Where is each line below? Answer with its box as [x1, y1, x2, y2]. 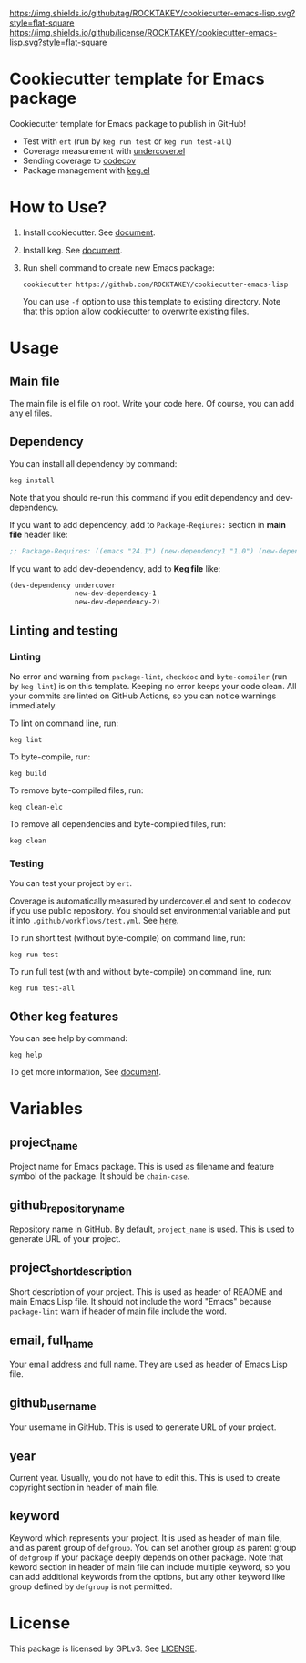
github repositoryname [9, 1197, 125, 1215]
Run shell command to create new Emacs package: [22, 262, 216, 273]
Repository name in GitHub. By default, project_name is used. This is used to [9, 1224, 295, 1234]
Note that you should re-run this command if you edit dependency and [9, 491, 275, 502]
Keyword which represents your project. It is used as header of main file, [9, 1532, 282, 1544]
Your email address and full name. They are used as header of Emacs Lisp [9, 1358, 289, 1370]
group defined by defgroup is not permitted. [9, 1581, 173, 1592]
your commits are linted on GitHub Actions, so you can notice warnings [9, 690, 277, 701]
